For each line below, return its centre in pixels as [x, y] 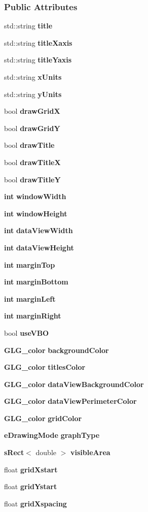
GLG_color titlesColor [45, 367]
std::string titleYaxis [38, 60]
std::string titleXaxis [38, 42]
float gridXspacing [35, 503]
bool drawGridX [32, 111]
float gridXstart [31, 469]
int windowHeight [36, 213]
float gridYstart [31, 486]
